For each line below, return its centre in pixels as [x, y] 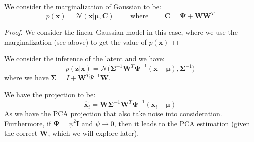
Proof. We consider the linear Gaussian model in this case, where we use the [121, 32]
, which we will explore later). [93, 133]
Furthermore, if [28, 123]
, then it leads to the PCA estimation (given [182, 123]
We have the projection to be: [50, 94]
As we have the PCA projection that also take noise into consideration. [113, 114]
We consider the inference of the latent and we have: [84, 59]
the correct [21, 133]
